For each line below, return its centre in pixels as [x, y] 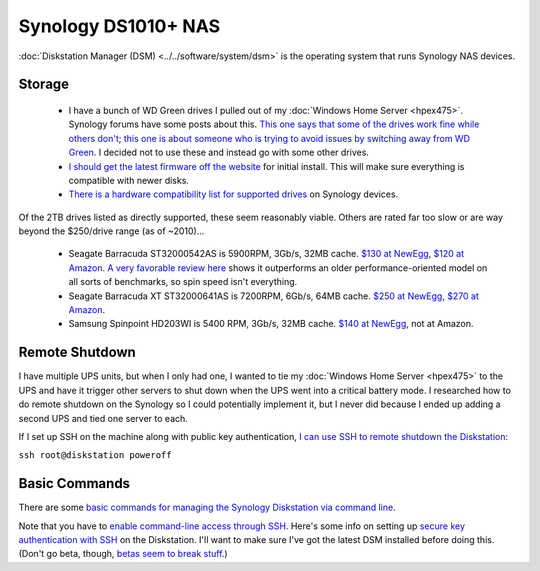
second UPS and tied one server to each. [103, 418]
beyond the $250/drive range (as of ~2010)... [111, 231]
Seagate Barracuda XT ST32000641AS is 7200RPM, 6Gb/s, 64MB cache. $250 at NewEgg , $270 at [274, 296]
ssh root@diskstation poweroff [95, 455]
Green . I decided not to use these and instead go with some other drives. [219, 152]
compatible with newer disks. [129, 180]
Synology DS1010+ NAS [119, 26]
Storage [44, 84]
